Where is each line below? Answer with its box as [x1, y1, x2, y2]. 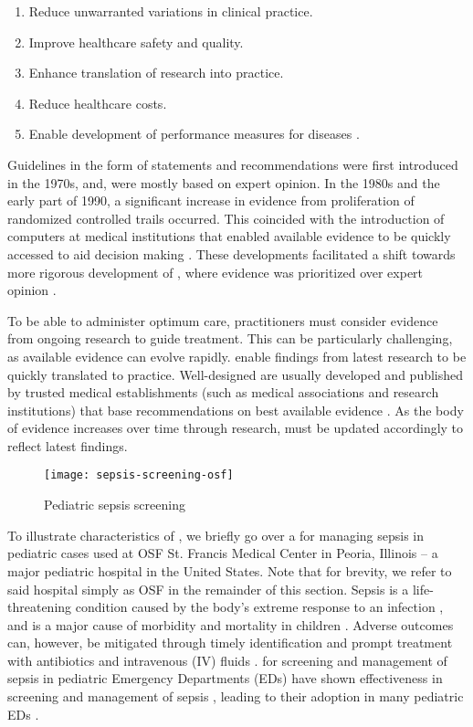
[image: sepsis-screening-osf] [44, 469, 234, 482]
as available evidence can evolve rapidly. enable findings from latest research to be [7, 346, 467, 365]
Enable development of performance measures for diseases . [28, 124, 360, 143]
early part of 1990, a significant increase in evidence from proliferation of [7, 191, 415, 210]
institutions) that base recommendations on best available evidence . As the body [7, 400, 464, 419]
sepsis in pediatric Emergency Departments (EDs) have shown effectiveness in [7, 669, 443, 688]
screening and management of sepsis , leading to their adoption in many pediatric [7, 687, 464, 706]
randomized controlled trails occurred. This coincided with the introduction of [7, 208, 445, 227]
